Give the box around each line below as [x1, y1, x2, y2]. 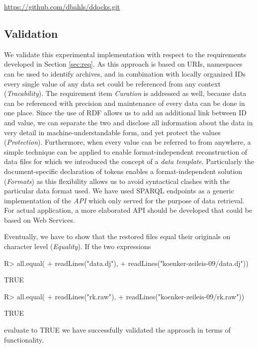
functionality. [4, 334, 44, 345]
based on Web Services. [4, 214, 75, 225]
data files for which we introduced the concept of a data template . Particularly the [4, 156, 255, 167]
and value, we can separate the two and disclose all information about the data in [4, 117, 253, 127]
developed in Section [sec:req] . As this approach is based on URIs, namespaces [4, 59, 243, 69]
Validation [4, 25, 58, 41]
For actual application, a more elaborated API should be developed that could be [4, 205, 253, 215]
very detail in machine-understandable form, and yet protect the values [4, 127, 221, 137]
